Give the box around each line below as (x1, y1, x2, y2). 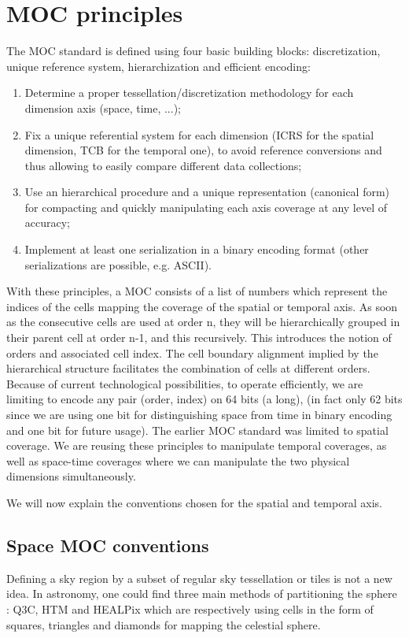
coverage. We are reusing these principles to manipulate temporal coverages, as (6, 437, 387, 454)
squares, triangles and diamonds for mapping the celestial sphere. (6, 616, 321, 632)
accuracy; (24, 214, 71, 231)
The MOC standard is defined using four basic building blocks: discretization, (6, 43, 381, 59)
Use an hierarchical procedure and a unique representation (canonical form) (24, 184, 390, 200)
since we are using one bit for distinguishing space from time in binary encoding (6, 406, 392, 422)
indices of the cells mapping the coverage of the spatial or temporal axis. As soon (6, 298, 398, 314)
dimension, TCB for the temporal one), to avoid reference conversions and (24, 142, 382, 158)
